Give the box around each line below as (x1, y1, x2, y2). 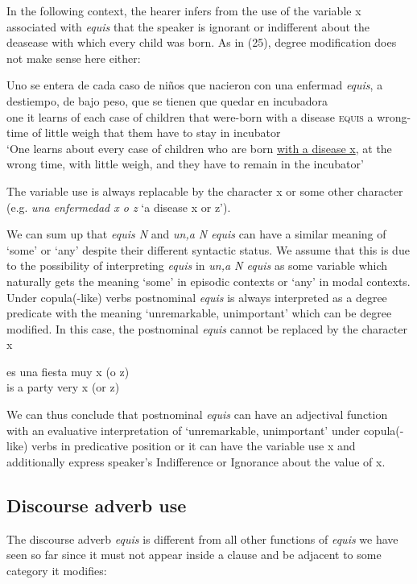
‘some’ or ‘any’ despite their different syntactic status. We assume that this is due (6, 241, 410, 258)
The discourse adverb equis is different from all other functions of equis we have (6, 530, 398, 547)
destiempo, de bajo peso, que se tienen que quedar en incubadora (6, 92, 328, 109)
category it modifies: (6, 561, 107, 578)
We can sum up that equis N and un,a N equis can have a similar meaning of (6, 226, 386, 242)
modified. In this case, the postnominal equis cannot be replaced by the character (6, 320, 407, 337)
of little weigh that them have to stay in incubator (31, 124, 281, 141)
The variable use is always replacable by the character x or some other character (6, 182, 403, 199)
